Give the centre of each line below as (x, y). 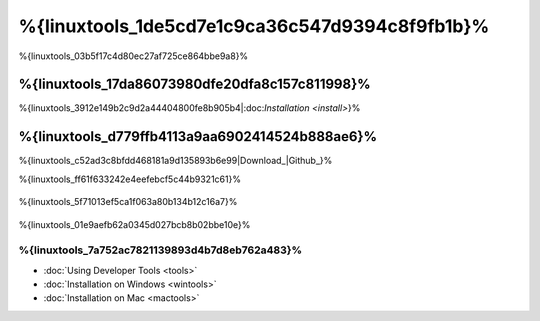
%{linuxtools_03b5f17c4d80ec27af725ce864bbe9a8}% (133, 56)
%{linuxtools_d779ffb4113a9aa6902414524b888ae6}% (198, 136)
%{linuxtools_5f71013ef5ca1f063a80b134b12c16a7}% (128, 202)
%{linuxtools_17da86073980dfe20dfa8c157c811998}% (194, 84)
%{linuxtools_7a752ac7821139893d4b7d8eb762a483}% (160, 250)
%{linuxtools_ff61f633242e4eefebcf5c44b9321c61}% (130, 179)
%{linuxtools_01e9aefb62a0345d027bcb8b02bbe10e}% (134, 224)
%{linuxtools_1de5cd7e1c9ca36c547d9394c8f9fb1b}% (254, 26)
